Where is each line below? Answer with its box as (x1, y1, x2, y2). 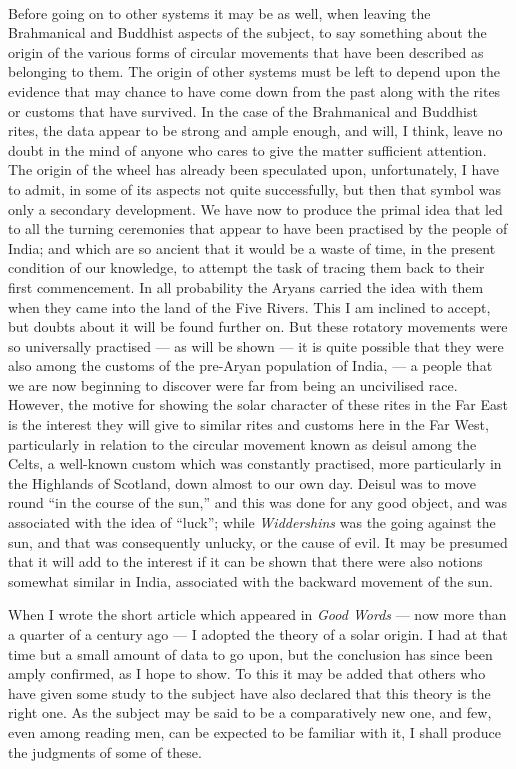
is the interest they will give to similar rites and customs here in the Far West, (8, 414, 489, 435)
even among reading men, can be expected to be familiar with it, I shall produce (8, 721, 501, 742)
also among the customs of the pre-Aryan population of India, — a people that (8, 355, 493, 376)
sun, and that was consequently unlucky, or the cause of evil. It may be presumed (8, 531, 508, 552)
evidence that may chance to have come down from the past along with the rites (8, 80, 501, 101)
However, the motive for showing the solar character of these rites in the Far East (8, 394, 508, 415)
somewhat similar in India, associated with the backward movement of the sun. (8, 570, 493, 591)
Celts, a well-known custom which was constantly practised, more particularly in (8, 453, 502, 474)
